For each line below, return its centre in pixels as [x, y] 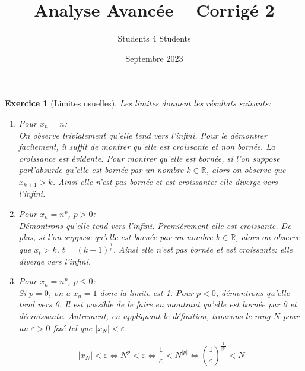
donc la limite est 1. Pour [147, 292]
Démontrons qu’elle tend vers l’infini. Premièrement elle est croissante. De [155, 225]
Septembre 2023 [154, 58]
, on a [59, 292]
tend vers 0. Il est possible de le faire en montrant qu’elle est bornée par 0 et [158, 304]
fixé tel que [73, 327]
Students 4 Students [154, 38]
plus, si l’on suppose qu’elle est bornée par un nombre [116, 237]
